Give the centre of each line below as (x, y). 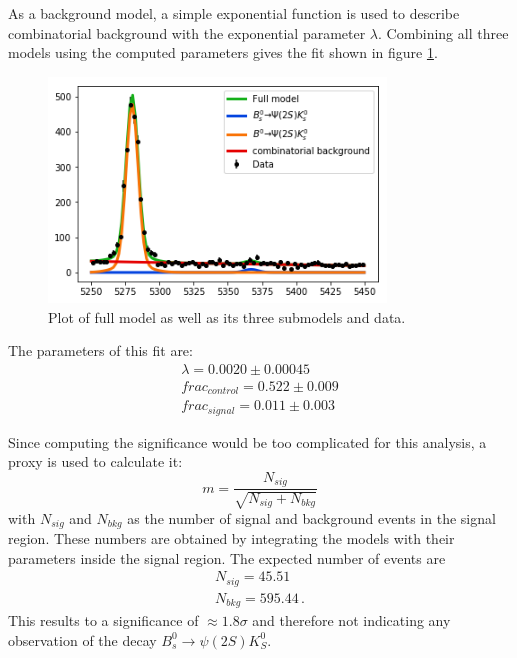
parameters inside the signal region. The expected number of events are (227, 557)
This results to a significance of (103, 620)
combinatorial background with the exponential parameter (187, 32)
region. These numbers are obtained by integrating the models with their (231, 538)
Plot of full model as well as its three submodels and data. (227, 316)
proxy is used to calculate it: (95, 461)
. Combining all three (443, 32)
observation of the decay (82, 639)
